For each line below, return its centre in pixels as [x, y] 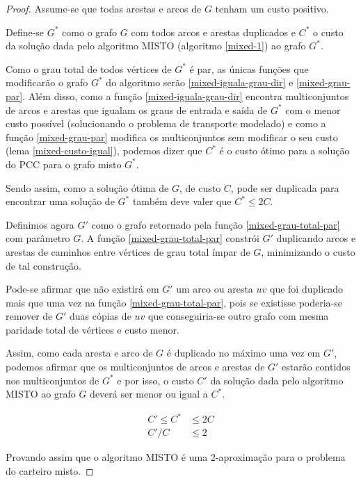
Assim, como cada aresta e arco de [79, 353]
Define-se [25, 32]
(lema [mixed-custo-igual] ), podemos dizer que [104, 150]
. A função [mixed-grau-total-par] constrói [170, 238]
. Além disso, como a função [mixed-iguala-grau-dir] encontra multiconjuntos [186, 96]
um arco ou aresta [215, 289]
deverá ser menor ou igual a [149, 394]
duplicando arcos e [316, 238]
